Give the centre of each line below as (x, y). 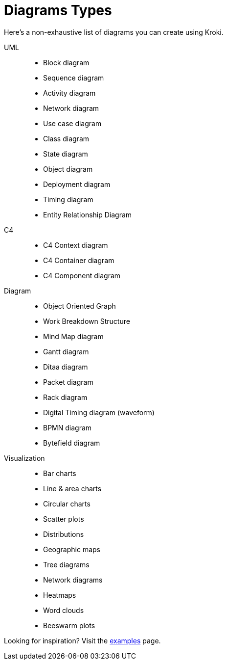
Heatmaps (60, 595)
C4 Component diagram (82, 275)
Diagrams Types (58, 10)
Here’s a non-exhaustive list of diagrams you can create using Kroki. (114, 32)
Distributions (64, 534)
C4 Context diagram (76, 245)
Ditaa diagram (66, 367)
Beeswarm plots (69, 625)
